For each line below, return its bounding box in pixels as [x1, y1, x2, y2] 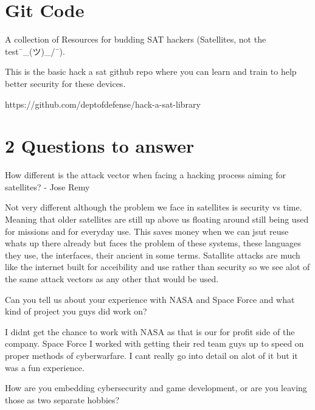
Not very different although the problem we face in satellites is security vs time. [5, 201, 302, 214]
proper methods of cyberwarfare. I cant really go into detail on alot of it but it [5, 349, 298, 361]
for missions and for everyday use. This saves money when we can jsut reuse [5, 224, 289, 237]
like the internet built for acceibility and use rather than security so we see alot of [5, 260, 310, 273]
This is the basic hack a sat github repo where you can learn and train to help [5, 65, 297, 78]
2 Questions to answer [5, 133, 195, 158]
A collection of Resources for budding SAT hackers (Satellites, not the [5, 33, 266, 46]
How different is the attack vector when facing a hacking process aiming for [5, 169, 286, 181]
